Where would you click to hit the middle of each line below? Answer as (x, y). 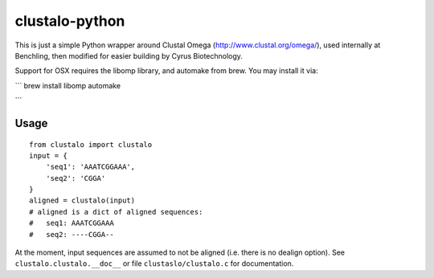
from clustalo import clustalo (91, 144)
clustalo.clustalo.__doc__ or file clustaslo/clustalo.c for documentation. (154, 264)
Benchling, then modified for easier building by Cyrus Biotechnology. (129, 55)
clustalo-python (70, 21)
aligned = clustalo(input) (82, 200)
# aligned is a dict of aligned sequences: (116, 212)
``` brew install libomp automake (68, 85)
